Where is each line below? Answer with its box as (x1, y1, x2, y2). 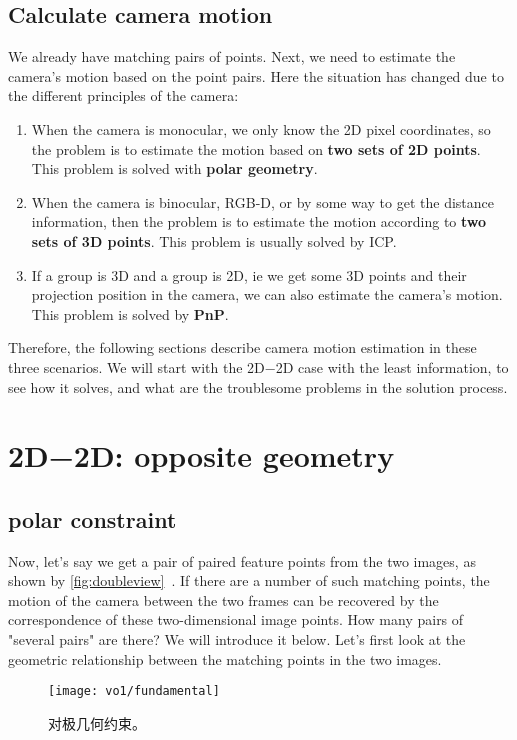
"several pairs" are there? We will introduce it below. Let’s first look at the (8, 629, 466, 650)
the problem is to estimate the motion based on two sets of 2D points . (31, 138, 481, 159)
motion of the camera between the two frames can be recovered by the (8, 589, 439, 610)
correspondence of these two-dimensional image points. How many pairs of (8, 609, 464, 630)
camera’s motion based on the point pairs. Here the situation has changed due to (8, 65, 504, 86)
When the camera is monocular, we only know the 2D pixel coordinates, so (31, 118, 491, 139)
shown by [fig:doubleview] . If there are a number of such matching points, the (8, 570, 490, 591)
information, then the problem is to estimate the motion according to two (31, 211, 487, 232)
